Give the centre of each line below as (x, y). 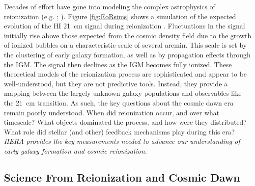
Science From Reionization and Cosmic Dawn (122, 177)
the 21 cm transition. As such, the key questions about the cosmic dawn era (119, 102)
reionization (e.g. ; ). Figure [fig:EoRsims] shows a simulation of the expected (120, 16)
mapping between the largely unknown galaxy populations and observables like (123, 93)
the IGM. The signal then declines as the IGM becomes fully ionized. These (118, 64)
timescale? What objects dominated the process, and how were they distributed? (125, 122)
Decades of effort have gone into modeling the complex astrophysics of (110, 6)
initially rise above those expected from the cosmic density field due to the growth (128, 35)
